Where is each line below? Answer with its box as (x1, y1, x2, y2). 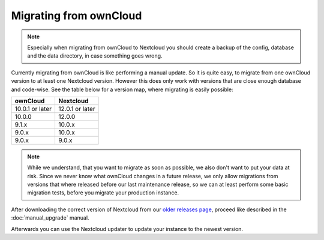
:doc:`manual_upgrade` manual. (11, 214, 89, 221)
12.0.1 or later (58, 104, 95, 113)
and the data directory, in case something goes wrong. (27, 52, 163, 59)
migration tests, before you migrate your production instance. (27, 189, 179, 196)
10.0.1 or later (14, 104, 52, 113)
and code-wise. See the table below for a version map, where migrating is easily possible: (11, 86, 233, 93)
